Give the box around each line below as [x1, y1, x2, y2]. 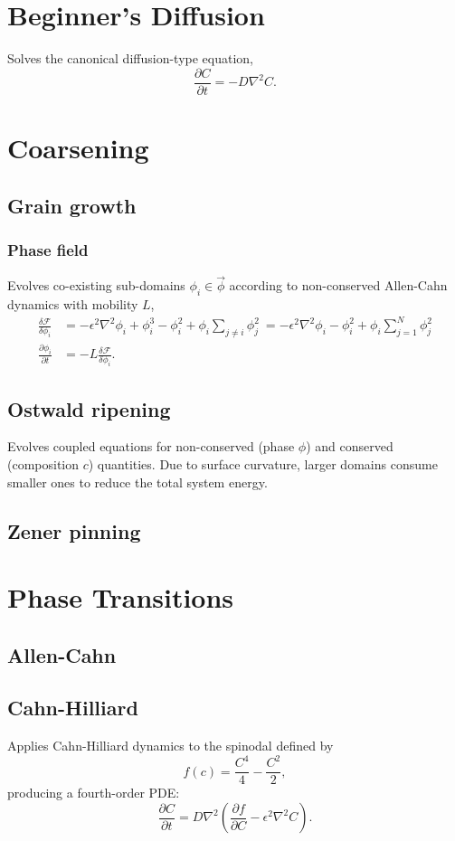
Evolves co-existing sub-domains [7, 276, 185, 295]
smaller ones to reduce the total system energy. [7, 472, 268, 491]
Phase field [7, 238, 89, 260]
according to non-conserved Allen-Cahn [229, 276, 448, 295]
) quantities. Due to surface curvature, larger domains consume [88, 454, 438, 473]
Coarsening [7, 128, 149, 165]
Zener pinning [7, 516, 141, 544]
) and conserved [306, 437, 393, 456]
